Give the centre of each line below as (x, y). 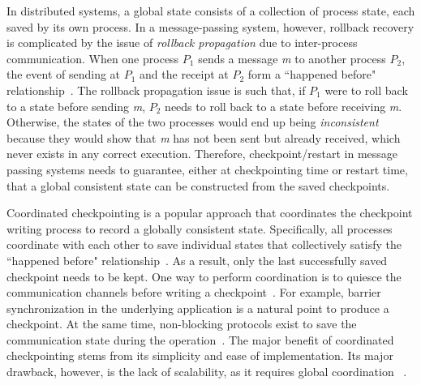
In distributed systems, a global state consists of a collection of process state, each (211, 11)
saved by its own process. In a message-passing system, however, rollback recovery (210, 26)
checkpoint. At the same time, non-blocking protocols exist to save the (182, 324)
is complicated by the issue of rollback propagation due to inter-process (182, 43)
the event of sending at (64, 74)
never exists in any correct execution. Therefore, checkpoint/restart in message (202, 154)
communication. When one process (93, 58)
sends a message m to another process (292, 58)
